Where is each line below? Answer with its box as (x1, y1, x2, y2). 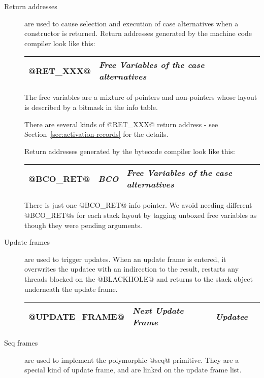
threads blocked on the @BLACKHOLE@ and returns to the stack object (24, 273, 253, 284)
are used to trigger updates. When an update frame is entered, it (24, 253, 226, 264)
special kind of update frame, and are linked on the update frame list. (24, 364, 242, 375)
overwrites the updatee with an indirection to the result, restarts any (24, 263, 239, 274)
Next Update (132, 305, 184, 317)
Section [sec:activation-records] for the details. (24, 129, 169, 139)
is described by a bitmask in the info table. (24, 101, 158, 112)
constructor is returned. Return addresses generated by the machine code (24, 28, 252, 39)
